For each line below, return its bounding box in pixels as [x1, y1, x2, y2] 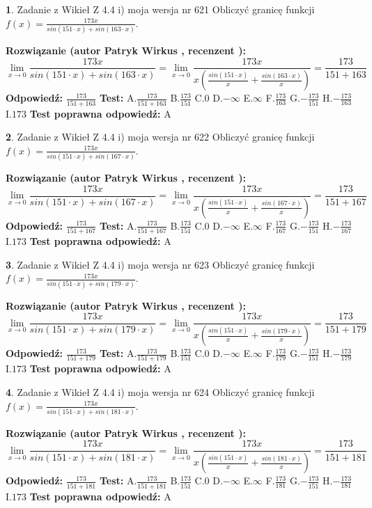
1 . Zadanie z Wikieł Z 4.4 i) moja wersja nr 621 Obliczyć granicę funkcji [6, 2, 315, 16]
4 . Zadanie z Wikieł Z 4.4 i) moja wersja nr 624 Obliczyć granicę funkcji [6, 384, 315, 399]
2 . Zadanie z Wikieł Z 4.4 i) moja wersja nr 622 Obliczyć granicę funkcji [6, 129, 315, 144]
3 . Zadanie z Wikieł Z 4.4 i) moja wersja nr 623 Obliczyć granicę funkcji [6, 257, 315, 271]
